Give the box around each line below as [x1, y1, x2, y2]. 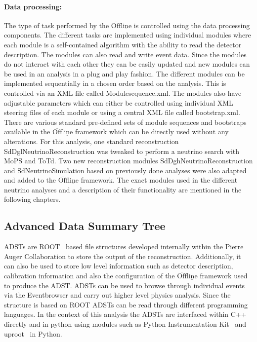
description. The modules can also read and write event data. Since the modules [4, 49, 247, 59]
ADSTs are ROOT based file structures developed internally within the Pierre [4, 241, 244, 252]
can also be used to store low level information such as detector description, [4, 261, 233, 271]
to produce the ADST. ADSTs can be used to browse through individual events [4, 280, 245, 290]
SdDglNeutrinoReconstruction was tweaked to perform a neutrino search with [4, 146, 240, 156]
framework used [200, 270, 248, 281]
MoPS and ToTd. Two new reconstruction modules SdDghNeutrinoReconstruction [4, 155, 253, 166]
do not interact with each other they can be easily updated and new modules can [4, 59, 250, 69]
